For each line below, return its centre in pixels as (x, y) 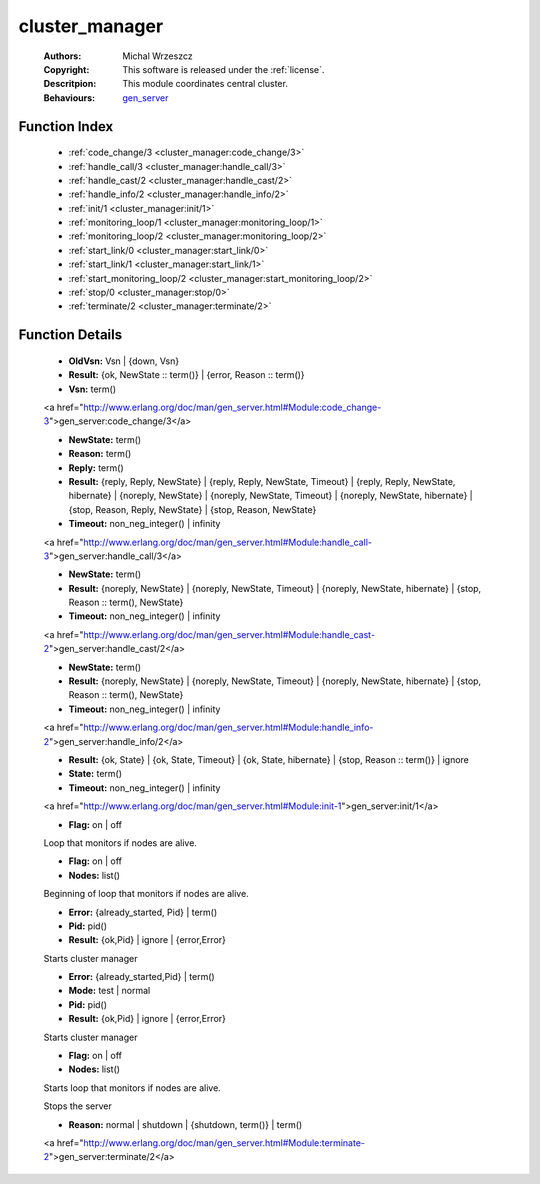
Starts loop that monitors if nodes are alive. (132, 1087)
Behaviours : (69, 97)
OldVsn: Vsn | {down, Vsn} (124, 361)
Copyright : (66, 69)
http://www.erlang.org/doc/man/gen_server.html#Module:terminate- (224, 1142)
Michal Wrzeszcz (158, 56)
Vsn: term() (92, 389)
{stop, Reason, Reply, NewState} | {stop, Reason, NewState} (192, 509)
